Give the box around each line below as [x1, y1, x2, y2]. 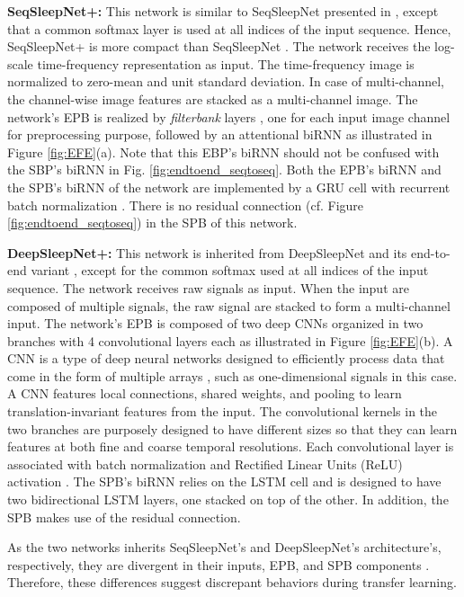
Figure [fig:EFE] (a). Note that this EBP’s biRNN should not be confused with [7, 142, 440, 161]
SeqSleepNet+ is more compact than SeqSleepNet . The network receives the [7, 37, 431, 56]
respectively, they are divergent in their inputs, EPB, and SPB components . [7, 555, 430, 574]
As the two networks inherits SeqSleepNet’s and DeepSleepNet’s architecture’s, [7, 538, 442, 557]
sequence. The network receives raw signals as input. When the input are [7, 278, 409, 297]
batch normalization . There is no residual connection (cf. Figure [7, 195, 364, 214]
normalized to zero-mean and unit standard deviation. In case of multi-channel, [7, 72, 445, 91]
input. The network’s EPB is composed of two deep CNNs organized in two [7, 314, 424, 333]
